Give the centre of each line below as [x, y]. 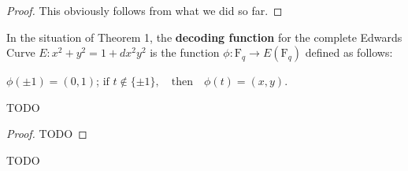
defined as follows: [349, 52]
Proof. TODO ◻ [47, 134]
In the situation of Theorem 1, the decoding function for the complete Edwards [204, 37]
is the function [185, 52]
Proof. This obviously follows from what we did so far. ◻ [145, 10]
